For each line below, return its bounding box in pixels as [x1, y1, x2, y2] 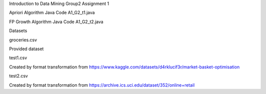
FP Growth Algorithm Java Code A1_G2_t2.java [9, 19, 103, 25]
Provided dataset [9, 46, 44, 52]
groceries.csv [9, 37, 37, 43]
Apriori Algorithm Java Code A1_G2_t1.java [9, 10, 95, 16]
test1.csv [9, 55, 27, 61]
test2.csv [9, 73, 28, 79]
